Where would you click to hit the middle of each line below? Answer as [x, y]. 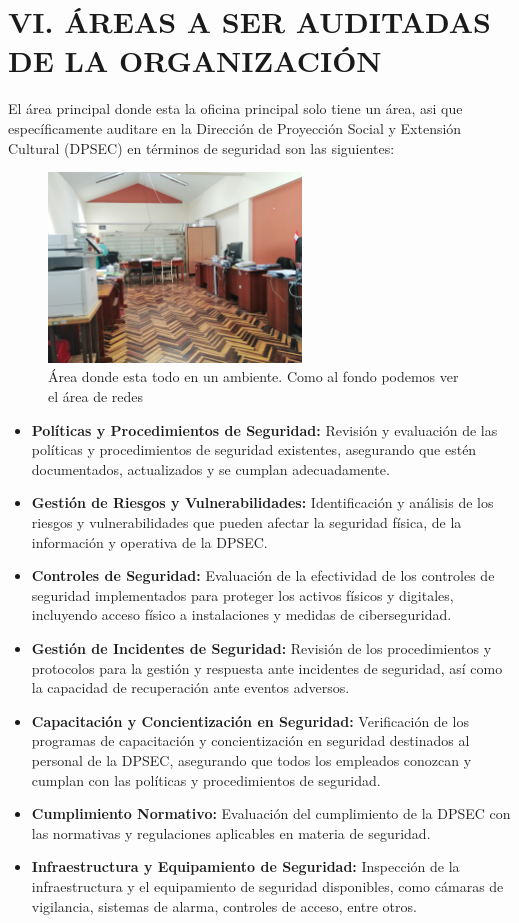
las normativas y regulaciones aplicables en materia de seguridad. [231, 832]
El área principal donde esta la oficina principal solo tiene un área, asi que [235, 108]
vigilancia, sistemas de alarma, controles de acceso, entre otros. [224, 905]
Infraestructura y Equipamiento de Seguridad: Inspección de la [245, 866]
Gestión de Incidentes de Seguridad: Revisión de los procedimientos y [261, 648]
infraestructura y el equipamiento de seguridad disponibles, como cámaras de [267, 885]
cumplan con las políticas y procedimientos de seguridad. [206, 779]
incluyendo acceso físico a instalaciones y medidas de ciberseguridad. [241, 614]
